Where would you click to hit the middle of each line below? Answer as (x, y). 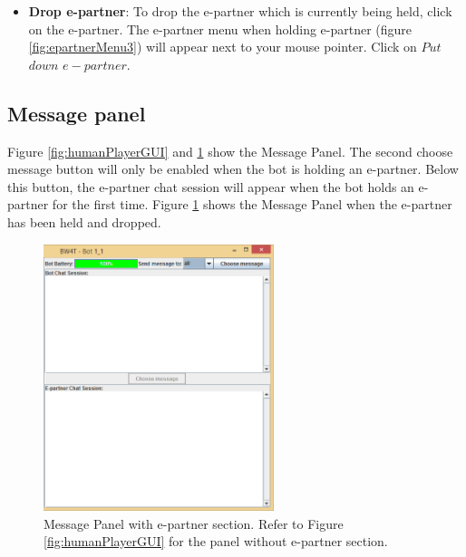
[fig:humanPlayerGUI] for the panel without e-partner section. (216, 541)
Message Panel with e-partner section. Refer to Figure (194, 523)
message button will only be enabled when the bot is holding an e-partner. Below (233, 169)
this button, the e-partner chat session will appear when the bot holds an (211, 186)
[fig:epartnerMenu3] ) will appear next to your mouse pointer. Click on (223, 47)
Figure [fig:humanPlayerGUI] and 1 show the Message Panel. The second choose (230, 151)
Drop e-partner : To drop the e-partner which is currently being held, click (240, 11)
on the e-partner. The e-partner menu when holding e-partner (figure (220, 29)
